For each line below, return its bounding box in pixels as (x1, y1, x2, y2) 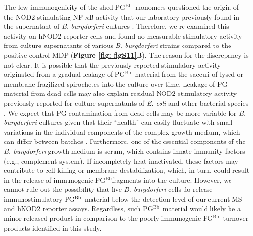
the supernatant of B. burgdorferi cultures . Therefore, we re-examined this (4, 21, 229, 31)
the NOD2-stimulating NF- (4, 11, 85, 22)
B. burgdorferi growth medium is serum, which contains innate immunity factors (4, 145, 245, 156)
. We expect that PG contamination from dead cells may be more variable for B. (4, 107, 246, 118)
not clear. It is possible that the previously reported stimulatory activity (4, 59, 221, 70)
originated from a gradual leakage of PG (4, 69, 125, 79)
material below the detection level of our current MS (84, 193, 242, 204)
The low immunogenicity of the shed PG (4, 2, 126, 12)
